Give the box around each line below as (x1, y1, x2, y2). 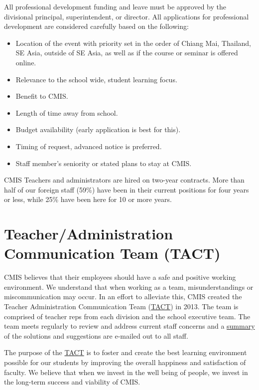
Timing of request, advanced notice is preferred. (15, 141, 162, 151)
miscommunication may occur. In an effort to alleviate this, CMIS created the (4, 291, 242, 302)
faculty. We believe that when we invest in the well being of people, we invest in (4, 367, 248, 377)
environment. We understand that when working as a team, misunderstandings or (4, 281, 254, 292)
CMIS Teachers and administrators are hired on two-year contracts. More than (4, 175, 245, 185)
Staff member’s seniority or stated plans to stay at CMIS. (15, 158, 192, 168)
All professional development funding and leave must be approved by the (4, 1, 226, 11)
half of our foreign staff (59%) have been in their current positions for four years (4, 184, 249, 195)
